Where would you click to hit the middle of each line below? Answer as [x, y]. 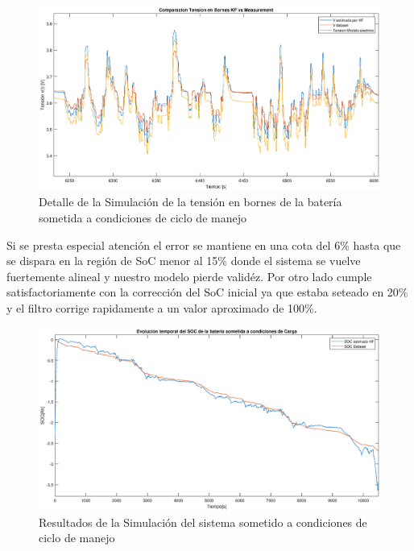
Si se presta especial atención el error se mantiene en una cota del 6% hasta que [204, 244]
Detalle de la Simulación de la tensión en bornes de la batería [190, 202]
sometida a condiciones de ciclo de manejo [143, 217]
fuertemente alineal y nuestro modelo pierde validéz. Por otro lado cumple [189, 276]
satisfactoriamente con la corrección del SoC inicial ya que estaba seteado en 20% [207, 292]
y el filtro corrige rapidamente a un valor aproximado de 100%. [162, 307]
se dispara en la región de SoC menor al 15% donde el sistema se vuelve [184, 261]
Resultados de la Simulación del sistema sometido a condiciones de [203, 522]
